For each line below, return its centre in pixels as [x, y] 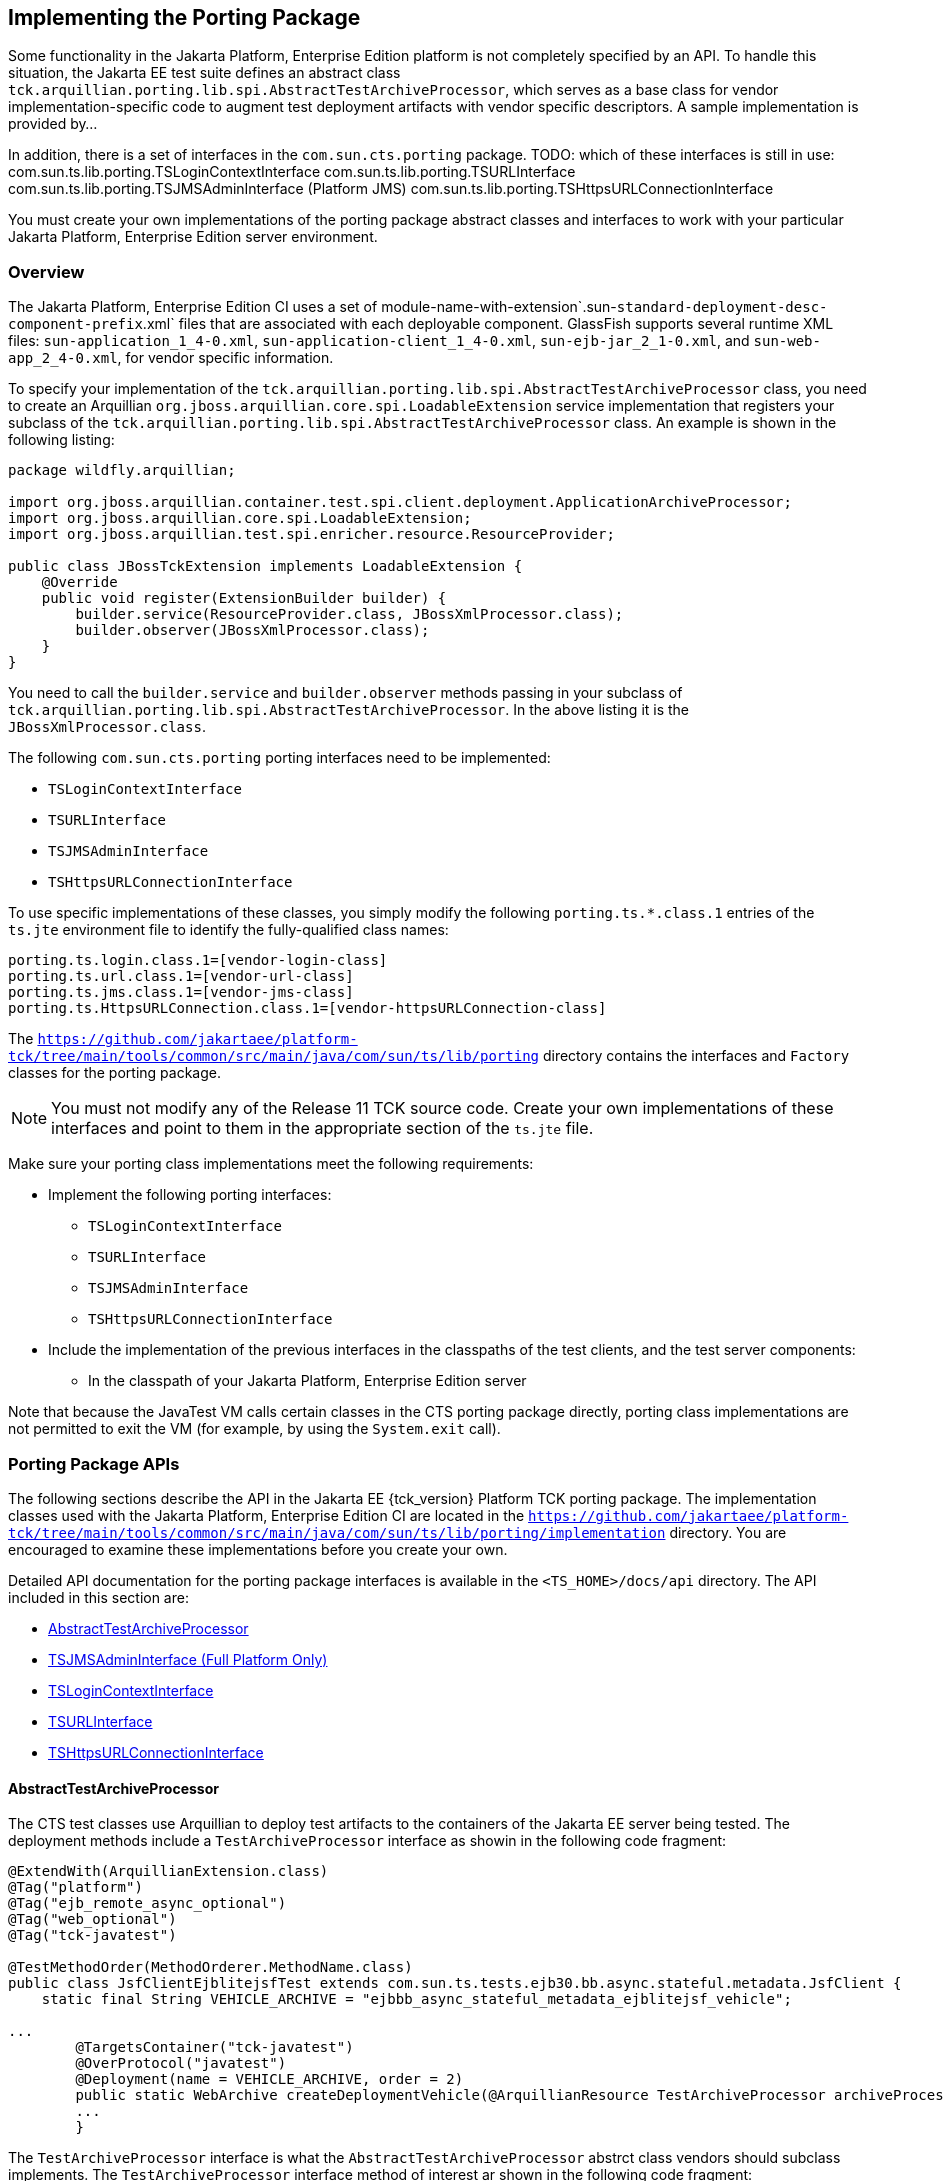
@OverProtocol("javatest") [181, 2063]
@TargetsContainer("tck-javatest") [214, 2047]
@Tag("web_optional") [92, 1919]
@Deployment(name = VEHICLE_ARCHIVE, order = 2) [269, 2079]
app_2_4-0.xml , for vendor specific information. [171, 358]
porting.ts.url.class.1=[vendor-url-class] [181, 976]
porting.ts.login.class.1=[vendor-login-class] [198, 960]
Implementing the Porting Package [184, 17]
